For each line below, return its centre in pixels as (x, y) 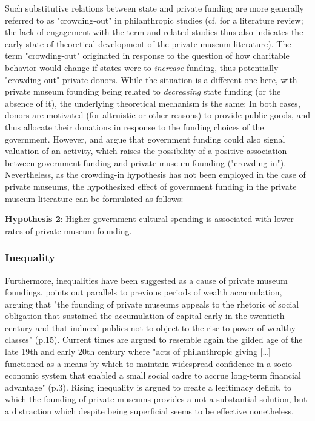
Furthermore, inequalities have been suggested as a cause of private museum (146, 280)
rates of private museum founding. (68, 230)
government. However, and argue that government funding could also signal (145, 139)
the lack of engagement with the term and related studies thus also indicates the (154, 32)
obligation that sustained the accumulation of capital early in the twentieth (145, 316)
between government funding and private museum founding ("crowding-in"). (146, 162)
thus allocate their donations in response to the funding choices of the (134, 126)
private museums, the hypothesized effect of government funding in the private (151, 186)
